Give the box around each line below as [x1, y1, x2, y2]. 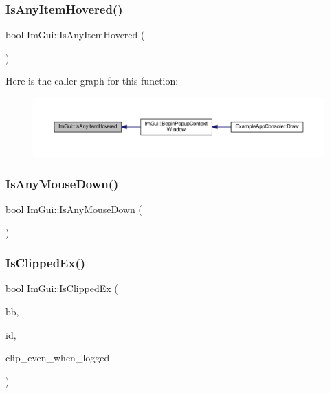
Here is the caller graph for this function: [5, 74, 179, 88]
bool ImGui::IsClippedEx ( [5, 281, 118, 295]
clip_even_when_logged [5, 350, 110, 365]
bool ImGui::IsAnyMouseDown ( [5, 201, 142, 216]
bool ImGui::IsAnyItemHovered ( [5, 27, 145, 42]
